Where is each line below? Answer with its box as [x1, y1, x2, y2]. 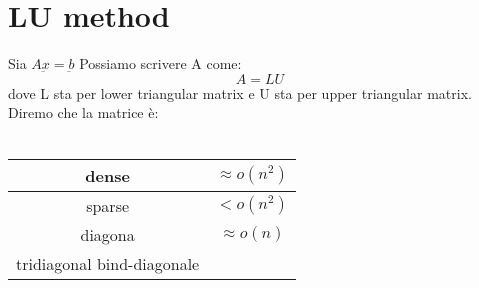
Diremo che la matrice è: [8, 102, 159, 123]
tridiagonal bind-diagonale [16, 251, 200, 275]
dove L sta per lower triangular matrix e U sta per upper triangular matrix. [8, 82, 472, 103]
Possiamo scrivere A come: [79, 53, 242, 74]
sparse [86, 193, 130, 217]
